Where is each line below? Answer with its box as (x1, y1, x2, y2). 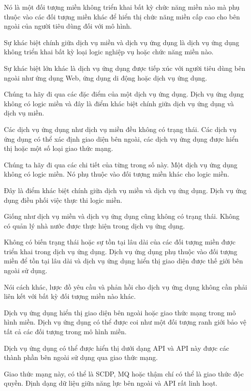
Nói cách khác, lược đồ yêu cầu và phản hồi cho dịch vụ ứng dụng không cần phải (4, 281, 247, 292)
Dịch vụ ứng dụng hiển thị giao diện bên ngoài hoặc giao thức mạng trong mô (4, 307, 236, 317)
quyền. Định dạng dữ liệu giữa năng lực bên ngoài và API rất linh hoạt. (4, 378, 218, 388)
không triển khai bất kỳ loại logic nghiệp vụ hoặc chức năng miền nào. (4, 47, 214, 57)
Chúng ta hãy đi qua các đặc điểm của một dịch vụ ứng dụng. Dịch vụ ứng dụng (4, 89, 244, 99)
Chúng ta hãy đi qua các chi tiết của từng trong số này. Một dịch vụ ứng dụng (4, 159, 237, 169)
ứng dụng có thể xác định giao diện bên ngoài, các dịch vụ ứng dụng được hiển (4, 133, 238, 144)
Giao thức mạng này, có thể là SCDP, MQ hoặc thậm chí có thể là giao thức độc (4, 368, 244, 378)
